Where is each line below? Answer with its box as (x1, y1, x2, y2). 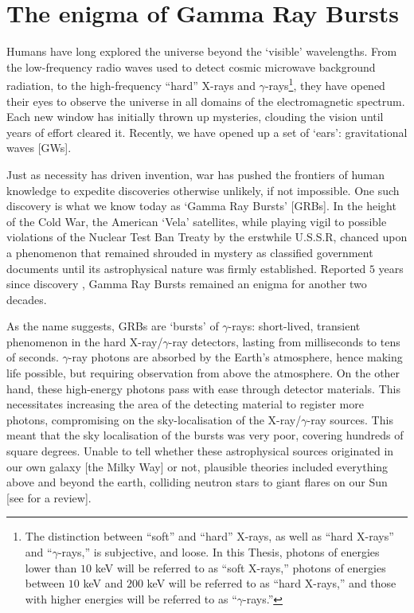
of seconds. (6, 349, 59, 365)
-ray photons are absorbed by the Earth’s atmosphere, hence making (68, 349, 403, 365)
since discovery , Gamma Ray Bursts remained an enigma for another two (6, 275, 367, 292)
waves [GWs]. (6, 139, 72, 156)
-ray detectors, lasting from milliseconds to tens (168, 333, 400, 349)
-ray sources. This (307, 411, 393, 428)
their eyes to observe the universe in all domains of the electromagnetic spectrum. (6, 92, 405, 109)
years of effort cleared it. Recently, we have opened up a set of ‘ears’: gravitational (6, 123, 408, 140)
